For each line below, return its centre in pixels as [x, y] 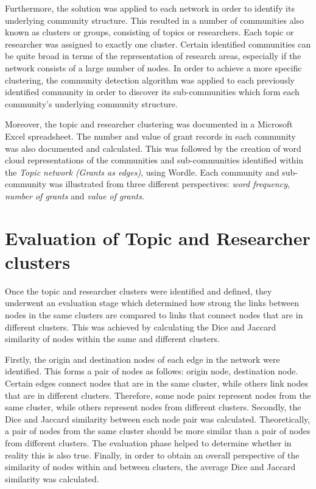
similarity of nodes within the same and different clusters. [112, 339]
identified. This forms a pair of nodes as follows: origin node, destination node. [152, 371]
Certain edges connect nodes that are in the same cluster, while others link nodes [156, 383]
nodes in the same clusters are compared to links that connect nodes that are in [154, 315]
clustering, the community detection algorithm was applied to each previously [150, 80]
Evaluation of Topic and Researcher [158, 237]
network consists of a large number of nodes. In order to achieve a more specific [153, 67]
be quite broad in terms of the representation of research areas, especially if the [153, 56]
